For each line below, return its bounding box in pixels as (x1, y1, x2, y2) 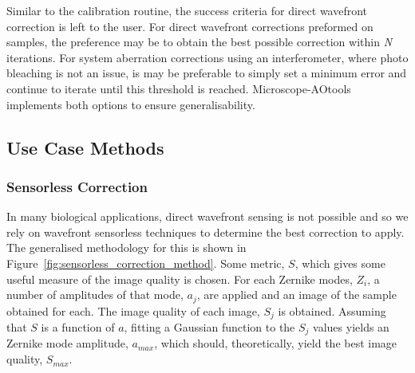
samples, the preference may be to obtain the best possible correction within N (6, 33, 393, 50)
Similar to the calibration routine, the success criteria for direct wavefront (6, 2, 368, 18)
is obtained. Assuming (278, 302, 386, 319)
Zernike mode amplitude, (6, 335, 128, 351)
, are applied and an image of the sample (196, 286, 397, 303)
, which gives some (294, 254, 385, 271)
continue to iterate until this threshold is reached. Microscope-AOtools (6, 80, 351, 96)
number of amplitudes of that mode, (6, 286, 184, 303)
